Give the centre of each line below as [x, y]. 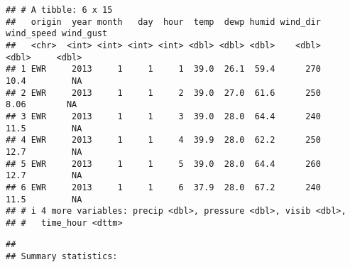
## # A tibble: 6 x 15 [59, 10]
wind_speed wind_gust [57, 34]
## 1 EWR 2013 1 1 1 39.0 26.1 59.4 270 [163, 69]
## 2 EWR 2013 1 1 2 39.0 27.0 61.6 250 [163, 93]
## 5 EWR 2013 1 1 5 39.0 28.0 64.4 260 [163, 164]
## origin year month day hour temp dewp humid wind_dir [163, 22]
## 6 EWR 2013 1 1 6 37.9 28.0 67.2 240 [163, 187]
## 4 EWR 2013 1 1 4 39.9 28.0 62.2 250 [163, 140]
